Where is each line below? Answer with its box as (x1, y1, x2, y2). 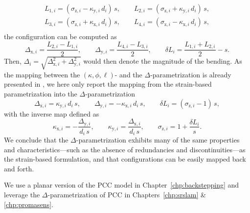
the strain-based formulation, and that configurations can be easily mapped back (4, 154, 246, 164)
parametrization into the (4, 88, 77, 98)
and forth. (4, 163, 34, 173)
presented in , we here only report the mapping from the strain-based (4, 79, 212, 89)
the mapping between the (4, 69, 80, 79)
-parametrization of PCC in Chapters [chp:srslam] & (47, 189, 206, 199)
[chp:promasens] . (4, 199, 53, 209)
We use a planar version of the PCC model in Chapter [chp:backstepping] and (4, 180, 239, 190)
